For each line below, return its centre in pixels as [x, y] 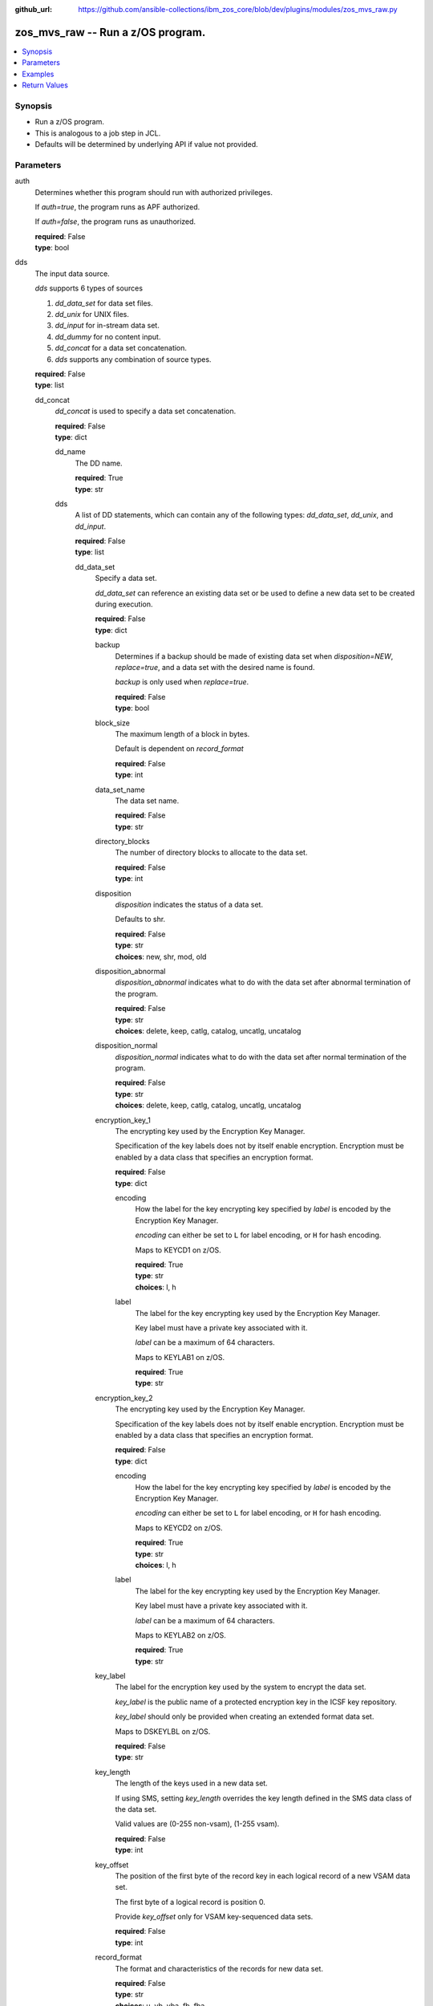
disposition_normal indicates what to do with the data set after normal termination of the [261, 1057]
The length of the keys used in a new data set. [191, 1783]
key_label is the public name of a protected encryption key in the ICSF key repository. [256, 1702]
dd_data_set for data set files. [104, 303]
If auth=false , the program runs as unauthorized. [115, 221]
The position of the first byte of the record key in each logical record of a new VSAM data [263, 1876]
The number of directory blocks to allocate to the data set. [211, 853]
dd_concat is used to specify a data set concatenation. [146, 411]
